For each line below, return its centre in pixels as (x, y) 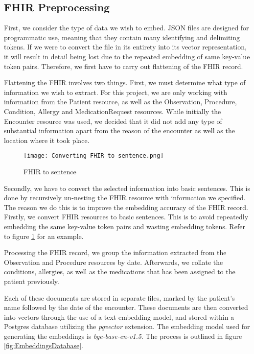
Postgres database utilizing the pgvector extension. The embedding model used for (127, 326)
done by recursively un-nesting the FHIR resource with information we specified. (125, 198)
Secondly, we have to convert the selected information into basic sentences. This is (127, 188)
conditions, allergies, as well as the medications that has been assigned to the (120, 271)
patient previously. (32, 281)
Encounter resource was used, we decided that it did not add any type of (113, 121)
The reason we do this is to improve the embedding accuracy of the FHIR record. (126, 207)
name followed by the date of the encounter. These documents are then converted (126, 307)
